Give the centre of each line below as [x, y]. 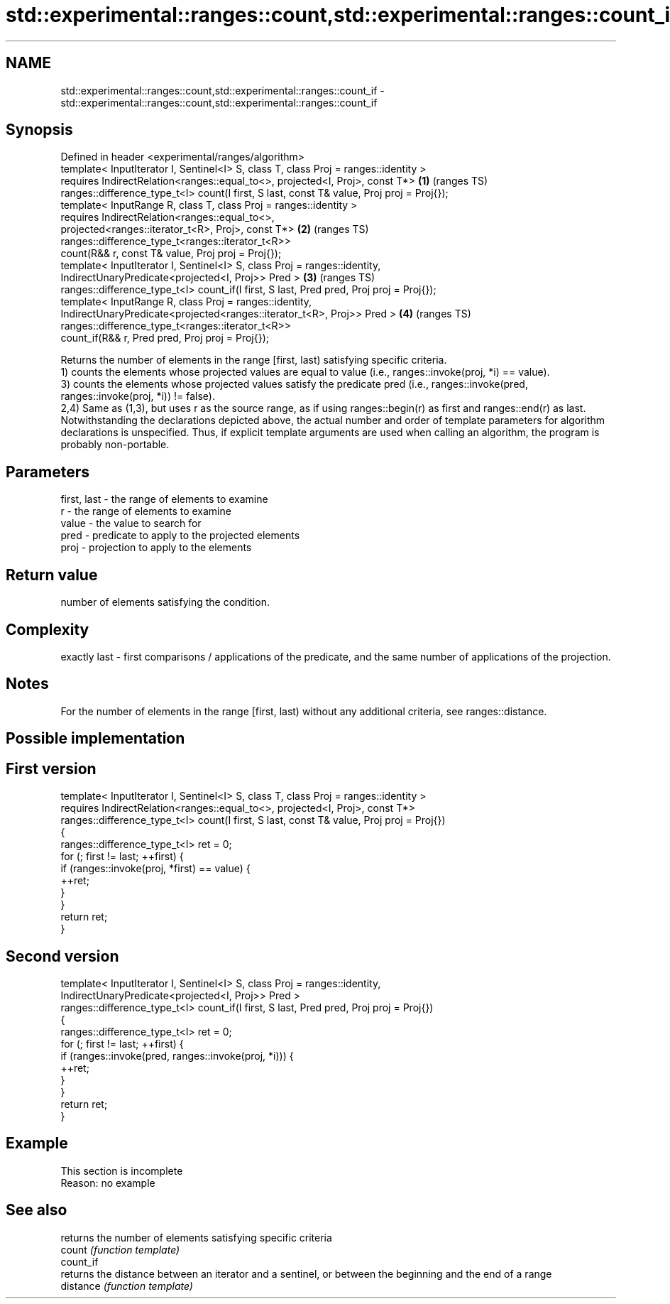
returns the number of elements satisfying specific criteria [196, 1237]
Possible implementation [95, 739]
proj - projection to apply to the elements [156, 548]
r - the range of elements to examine [146, 511]
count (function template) [120, 1249]
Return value [52, 575]
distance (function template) [127, 1286]
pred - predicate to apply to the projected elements [180, 536]
